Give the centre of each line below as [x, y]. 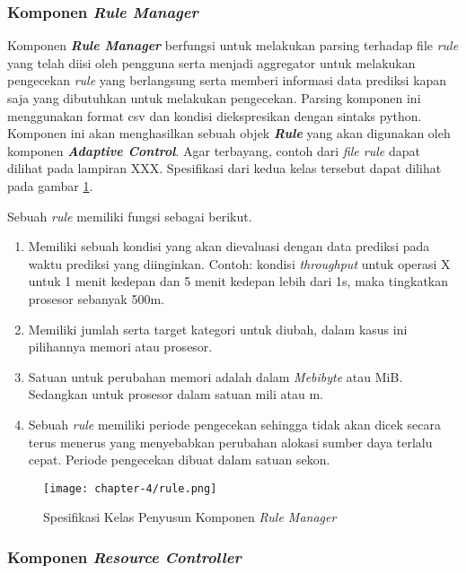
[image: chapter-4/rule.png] [130, 488]
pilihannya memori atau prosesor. [120, 347]
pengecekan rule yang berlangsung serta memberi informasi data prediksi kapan [227, 80]
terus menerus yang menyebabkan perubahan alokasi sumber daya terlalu [230, 442]
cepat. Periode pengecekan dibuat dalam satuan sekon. [179, 460]
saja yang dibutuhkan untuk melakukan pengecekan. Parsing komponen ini [214, 98]
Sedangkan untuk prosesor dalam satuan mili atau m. [176, 394]
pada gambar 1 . [50, 185]
